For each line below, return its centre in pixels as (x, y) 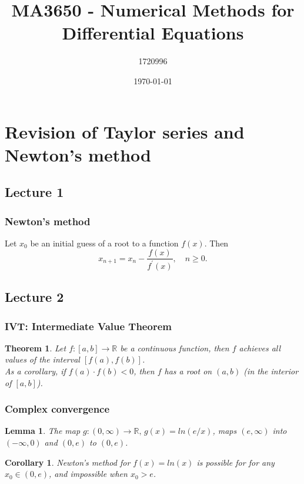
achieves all (260, 348)
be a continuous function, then (175, 348)
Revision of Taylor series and (125, 131)
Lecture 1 (34, 192)
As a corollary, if (35, 371)
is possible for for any (235, 462)
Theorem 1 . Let (36, 348)
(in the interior (271, 371)
